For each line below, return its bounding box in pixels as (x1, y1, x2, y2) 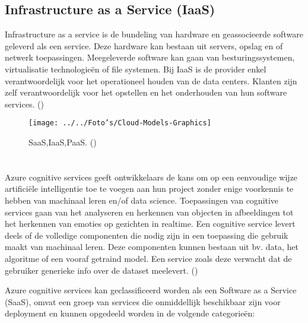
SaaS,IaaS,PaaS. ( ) (28, 136, 97, 148)
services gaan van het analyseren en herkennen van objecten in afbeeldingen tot (5, 205, 294, 218)
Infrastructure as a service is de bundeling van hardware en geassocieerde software (5, 28, 303, 40)
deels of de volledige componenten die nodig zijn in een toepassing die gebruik (5, 229, 288, 241)
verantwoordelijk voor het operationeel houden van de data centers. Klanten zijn (5, 74, 297, 87)
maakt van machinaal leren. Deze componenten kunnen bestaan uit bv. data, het (5, 240, 299, 253)
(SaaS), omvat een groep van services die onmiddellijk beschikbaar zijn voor (5, 295, 281, 308)
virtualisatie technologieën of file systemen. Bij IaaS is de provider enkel (5, 62, 266, 75)
